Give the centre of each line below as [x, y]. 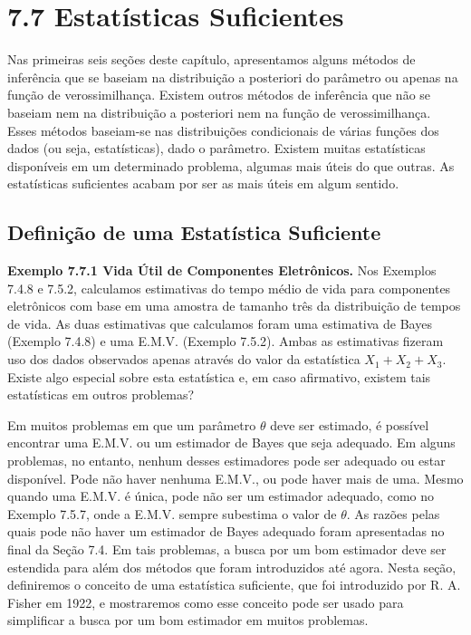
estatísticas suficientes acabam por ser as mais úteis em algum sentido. [203, 183]
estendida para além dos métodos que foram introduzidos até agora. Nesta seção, [232, 567]
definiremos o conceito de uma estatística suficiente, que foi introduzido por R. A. [234, 585]
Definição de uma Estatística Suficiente [194, 232]
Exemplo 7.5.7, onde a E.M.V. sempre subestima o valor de [172, 513]
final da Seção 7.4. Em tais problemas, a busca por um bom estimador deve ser [227, 548]
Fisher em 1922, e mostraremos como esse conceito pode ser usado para [206, 602]
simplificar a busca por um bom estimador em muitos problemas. [188, 620]
